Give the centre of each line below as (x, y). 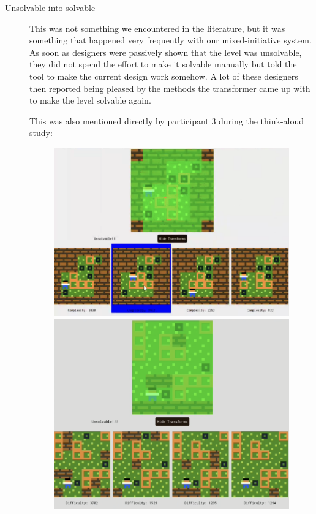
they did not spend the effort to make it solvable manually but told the (163, 64)
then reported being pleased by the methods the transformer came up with (170, 88)
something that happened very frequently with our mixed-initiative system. (171, 40)
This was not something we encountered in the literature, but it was (157, 28)
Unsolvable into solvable (50, 7)
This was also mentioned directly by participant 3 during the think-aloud (167, 120)
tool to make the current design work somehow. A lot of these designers (164, 76)
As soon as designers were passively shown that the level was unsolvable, (166, 52)
